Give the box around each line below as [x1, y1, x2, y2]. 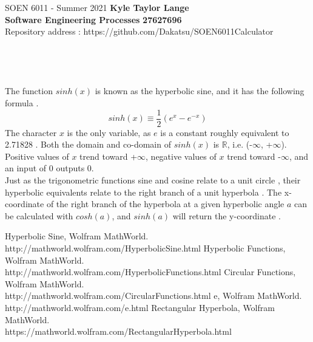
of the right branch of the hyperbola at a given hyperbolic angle [46, 197, 284, 210]
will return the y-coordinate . [172, 209, 281, 222]
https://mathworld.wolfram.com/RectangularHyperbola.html [5, 325, 232, 338]
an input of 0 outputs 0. [5, 162, 94, 174]
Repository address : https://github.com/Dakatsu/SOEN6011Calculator [5, 25, 274, 38]
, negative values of [146, 149, 217, 162]
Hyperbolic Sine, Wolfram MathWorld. [5, 230, 149, 242]
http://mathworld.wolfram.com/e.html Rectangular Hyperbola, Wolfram [5, 301, 275, 313]
